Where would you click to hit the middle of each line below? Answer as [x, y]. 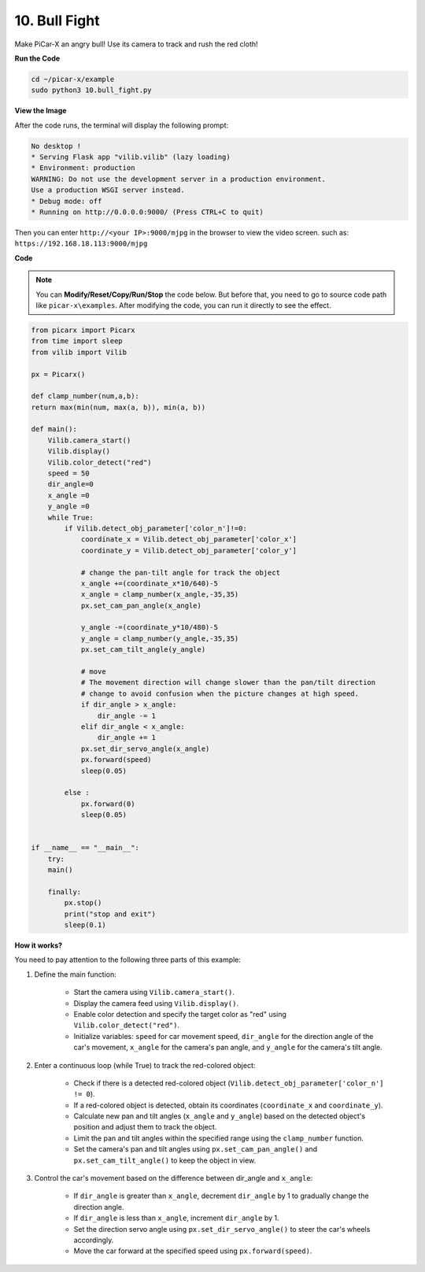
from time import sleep [77, 341]
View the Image [41, 111]
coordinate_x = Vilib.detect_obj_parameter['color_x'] [189, 540]
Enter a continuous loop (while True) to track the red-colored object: [145, 1065]
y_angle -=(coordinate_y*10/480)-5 [149, 627]
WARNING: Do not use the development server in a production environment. [179, 179]
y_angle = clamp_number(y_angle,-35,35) [160, 638]
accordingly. [94, 1240]
